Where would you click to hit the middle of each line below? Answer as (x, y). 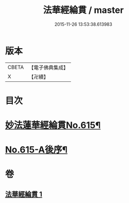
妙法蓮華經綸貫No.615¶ (53, 125)
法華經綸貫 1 (24, 194)
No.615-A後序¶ (36, 150)
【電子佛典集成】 (48, 68)
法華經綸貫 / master (83, 10)
